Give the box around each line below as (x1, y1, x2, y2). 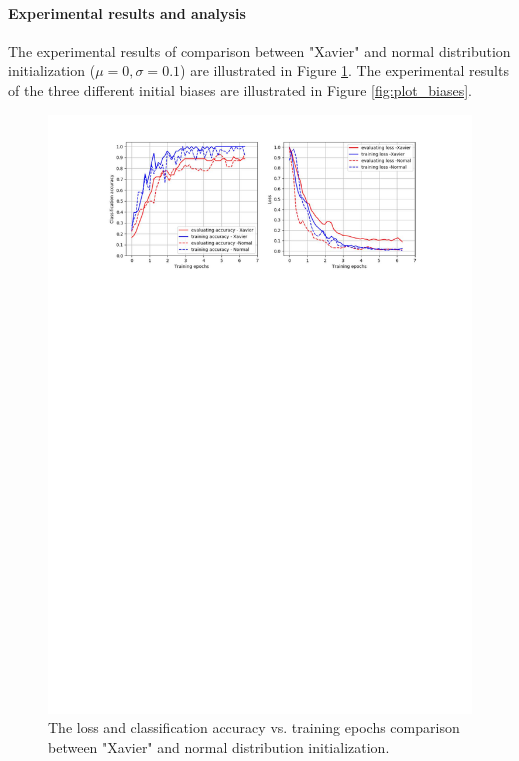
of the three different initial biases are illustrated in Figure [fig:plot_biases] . (8, 79, 472, 100)
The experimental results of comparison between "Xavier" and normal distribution (8, 40, 511, 61)
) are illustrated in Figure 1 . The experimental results (180, 60, 509, 81)
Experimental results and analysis (8, 2, 246, 23)
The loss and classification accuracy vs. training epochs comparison (48, 717, 460, 738)
